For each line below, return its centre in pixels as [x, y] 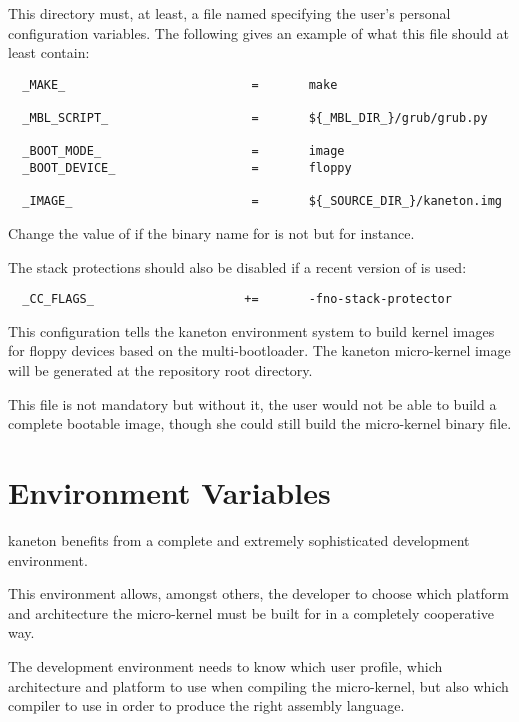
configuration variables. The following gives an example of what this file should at [258, 32]
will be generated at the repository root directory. [160, 370]
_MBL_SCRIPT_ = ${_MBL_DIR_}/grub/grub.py [255, 118]
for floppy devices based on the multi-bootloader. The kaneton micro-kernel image [259, 350]
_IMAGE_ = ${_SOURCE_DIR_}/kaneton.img [262, 201]
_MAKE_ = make [180, 84]
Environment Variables [169, 492]
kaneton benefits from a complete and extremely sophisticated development [239, 539]
